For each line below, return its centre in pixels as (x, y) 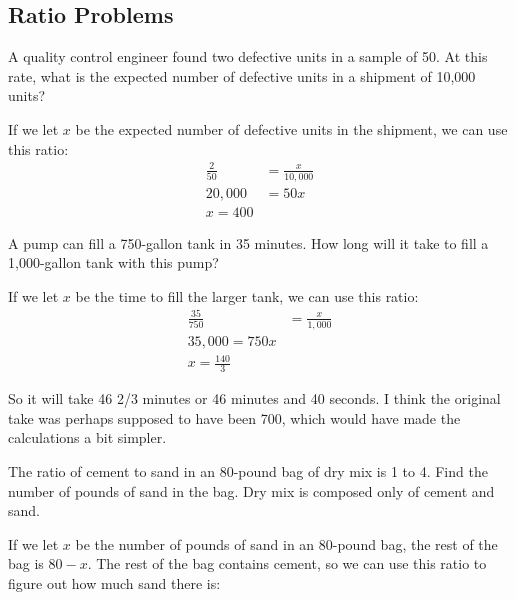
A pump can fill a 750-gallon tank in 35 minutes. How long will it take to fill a (248, 242)
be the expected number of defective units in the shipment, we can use (291, 128)
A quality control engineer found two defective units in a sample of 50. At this (248, 56)
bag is (26, 563)
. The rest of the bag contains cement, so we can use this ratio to (287, 563)
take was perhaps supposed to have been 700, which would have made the (234, 417)
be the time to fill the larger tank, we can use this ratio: (247, 295)
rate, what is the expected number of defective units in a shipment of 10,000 (242, 75)
